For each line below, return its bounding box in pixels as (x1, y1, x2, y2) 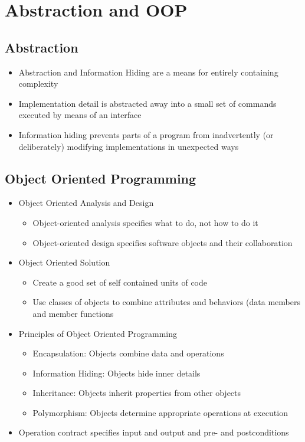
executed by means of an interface (18, 109, 142, 121)
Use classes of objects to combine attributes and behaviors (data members (32, 296, 300, 308)
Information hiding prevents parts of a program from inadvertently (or (18, 128, 274, 140)
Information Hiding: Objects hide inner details (32, 366, 201, 379)
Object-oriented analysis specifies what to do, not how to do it (32, 216, 258, 228)
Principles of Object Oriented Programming (18, 327, 178, 339)
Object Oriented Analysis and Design (18, 197, 154, 209)
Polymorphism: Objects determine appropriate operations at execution (32, 406, 288, 418)
